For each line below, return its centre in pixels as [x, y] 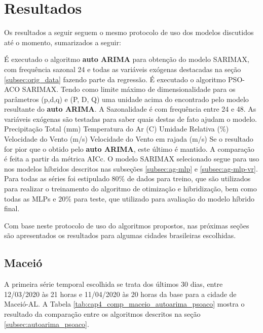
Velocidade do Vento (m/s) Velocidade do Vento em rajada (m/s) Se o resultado [129, 139]
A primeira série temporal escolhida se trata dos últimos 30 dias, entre [114, 284]
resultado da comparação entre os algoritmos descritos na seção [102, 313]
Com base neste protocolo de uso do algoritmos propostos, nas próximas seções [127, 225]
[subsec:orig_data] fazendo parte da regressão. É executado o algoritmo [115, 79]
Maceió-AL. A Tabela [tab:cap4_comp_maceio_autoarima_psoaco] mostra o [124, 304]
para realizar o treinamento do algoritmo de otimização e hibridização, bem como [130, 189]
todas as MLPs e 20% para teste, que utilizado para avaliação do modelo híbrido [129, 198]
